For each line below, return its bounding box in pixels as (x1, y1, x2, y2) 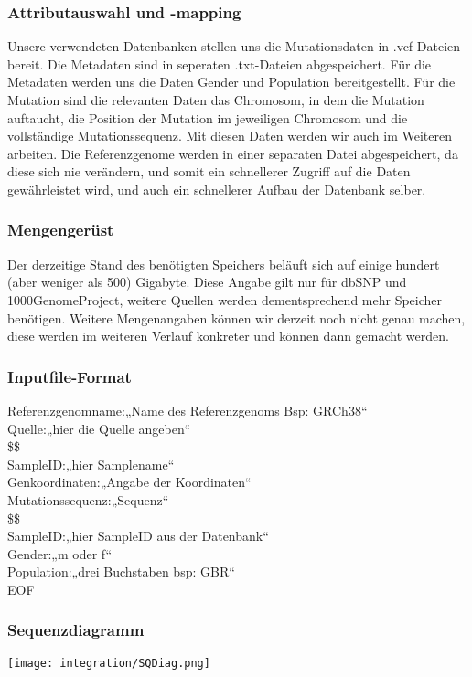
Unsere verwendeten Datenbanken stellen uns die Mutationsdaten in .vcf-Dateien (7, 37, 461, 56)
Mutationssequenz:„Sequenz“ (7, 490, 169, 509)
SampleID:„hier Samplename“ (7, 454, 175, 473)
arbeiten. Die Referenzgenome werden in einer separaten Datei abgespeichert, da (7, 143, 458, 163)
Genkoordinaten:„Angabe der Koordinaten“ (7, 472, 252, 492)
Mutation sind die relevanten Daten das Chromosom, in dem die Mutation (7, 90, 424, 109)
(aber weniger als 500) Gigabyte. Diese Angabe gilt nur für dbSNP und (7, 272, 407, 291)
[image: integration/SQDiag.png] (7, 656, 210, 670)
